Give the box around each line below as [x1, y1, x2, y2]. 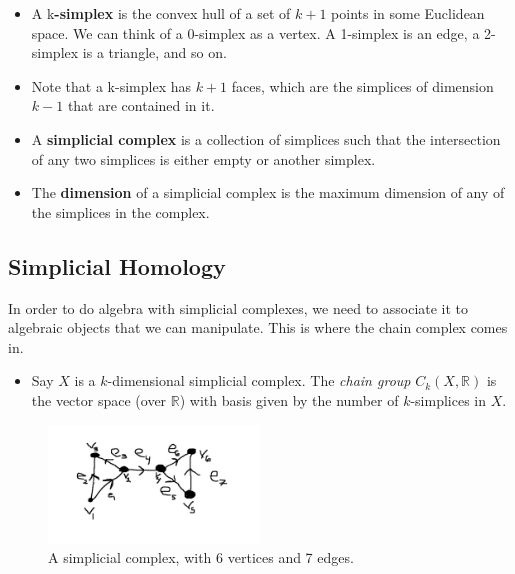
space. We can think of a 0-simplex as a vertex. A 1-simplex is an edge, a [31, 22, 480, 43]
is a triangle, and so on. [82, 42, 227, 63]
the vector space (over [31, 389, 167, 410]
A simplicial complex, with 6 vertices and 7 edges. [48, 547, 354, 568]
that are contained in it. [67, 95, 215, 116]
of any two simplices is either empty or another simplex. [31, 148, 376, 169]
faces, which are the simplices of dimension [231, 75, 494, 96]
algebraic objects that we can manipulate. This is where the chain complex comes [8, 317, 508, 338]
